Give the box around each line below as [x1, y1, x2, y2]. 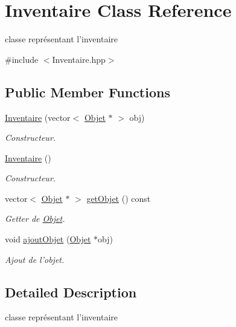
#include [5, 53, 39, 65]
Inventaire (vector [5, 111, 71, 123]
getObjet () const [86, 192, 151, 204]
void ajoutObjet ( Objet [5, 233, 91, 245]
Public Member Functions [5, 82, 170, 101]
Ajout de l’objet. [5, 253, 65, 265]
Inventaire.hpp [52, 53, 106, 65]
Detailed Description [5, 282, 137, 301]
